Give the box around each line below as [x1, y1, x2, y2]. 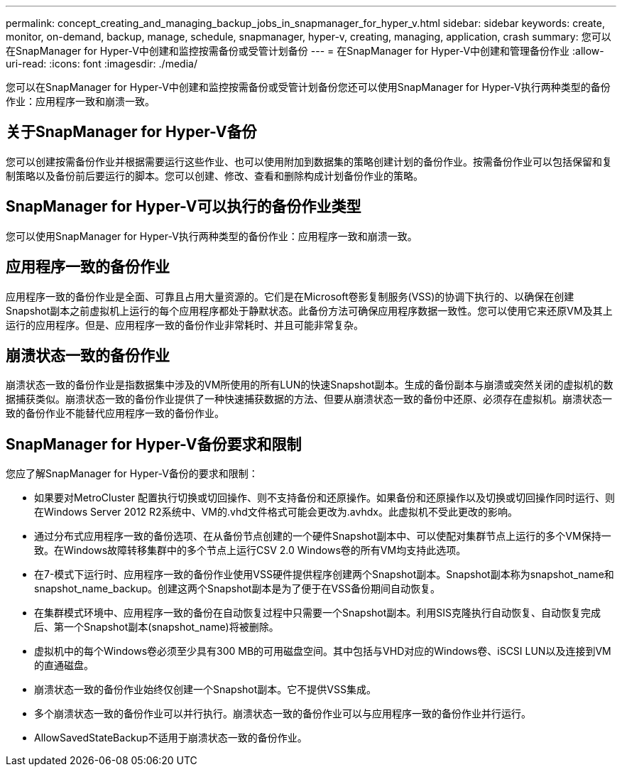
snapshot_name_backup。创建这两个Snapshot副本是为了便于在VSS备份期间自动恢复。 [34, 582, 441, 595]
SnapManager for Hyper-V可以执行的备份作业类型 [6, 197, 361, 216]
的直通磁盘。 [34, 659, 94, 672]
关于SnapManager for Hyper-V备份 [6, 123, 257, 141]
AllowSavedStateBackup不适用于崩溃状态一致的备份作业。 [34, 732, 307, 744]
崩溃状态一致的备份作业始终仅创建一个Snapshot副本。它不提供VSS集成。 [34, 683, 376, 696]
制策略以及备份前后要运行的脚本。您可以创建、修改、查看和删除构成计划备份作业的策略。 [6, 169, 423, 182]
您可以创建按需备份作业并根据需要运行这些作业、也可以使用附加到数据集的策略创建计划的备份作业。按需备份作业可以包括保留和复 [6, 155, 612, 168]
